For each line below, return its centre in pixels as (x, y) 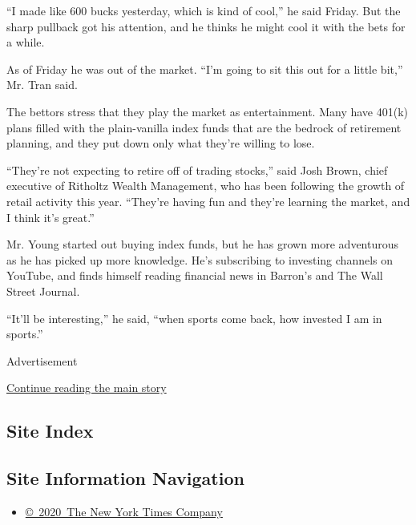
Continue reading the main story (87, 388)
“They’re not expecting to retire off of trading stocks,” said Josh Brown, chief (197, 170)
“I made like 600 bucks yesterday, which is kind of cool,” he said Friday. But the (204, 10)
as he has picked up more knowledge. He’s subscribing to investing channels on (200, 259)
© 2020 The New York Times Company (124, 511)
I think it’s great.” (50, 217)
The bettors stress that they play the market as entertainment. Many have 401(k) (208, 111)
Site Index (50, 431)
